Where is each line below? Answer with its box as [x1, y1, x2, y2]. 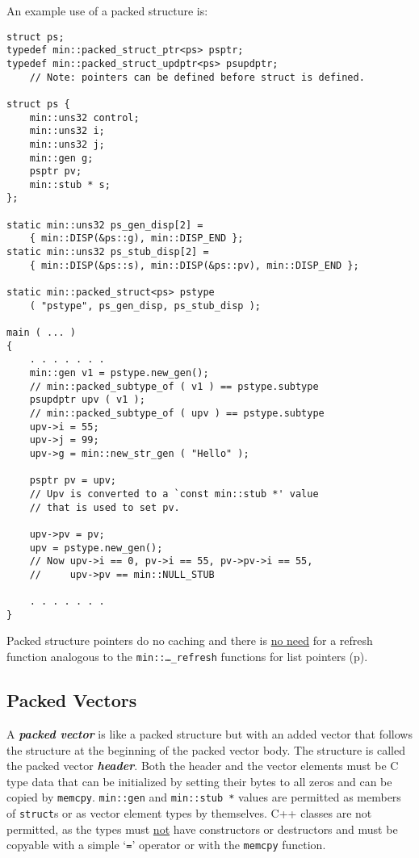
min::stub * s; [29, 178, 111, 190]
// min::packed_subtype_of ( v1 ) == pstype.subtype [29, 380, 319, 392]
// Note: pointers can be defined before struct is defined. [29, 71, 365, 83]
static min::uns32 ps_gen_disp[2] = [6, 219, 203, 231]
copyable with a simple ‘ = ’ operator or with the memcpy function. [6, 836, 326, 853]
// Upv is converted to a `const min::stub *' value [29, 488, 319, 500]
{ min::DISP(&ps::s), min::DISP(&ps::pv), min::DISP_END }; [29, 259, 359, 271]
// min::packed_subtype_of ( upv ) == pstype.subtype [29, 407, 325, 419]
